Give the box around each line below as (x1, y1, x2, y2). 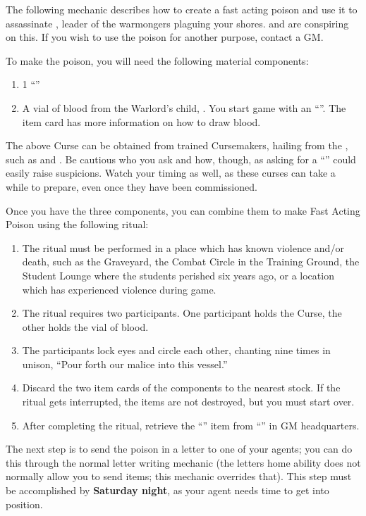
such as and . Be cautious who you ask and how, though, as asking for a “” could (6, 151, 356, 166)
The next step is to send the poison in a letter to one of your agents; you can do (6, 441, 353, 456)
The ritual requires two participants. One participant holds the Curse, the (22, 306, 342, 320)
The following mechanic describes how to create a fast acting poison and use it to (6, 2, 358, 16)
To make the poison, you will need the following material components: (6, 53, 309, 68)
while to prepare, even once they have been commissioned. (6, 179, 257, 194)
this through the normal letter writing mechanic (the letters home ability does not (6, 455, 361, 470)
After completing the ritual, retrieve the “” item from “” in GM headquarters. (22, 417, 360, 432)
